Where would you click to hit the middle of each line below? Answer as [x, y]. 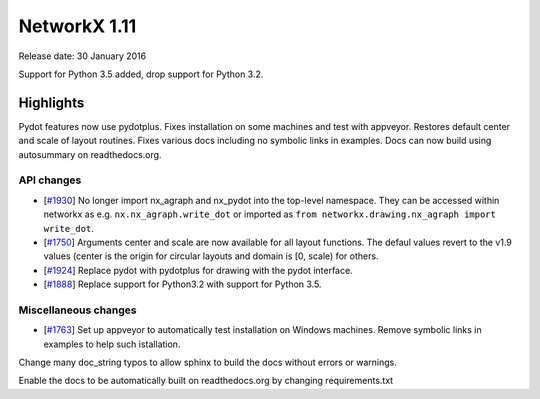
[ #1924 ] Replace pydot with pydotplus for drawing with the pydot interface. [198, 270]
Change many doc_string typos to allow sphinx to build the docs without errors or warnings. [207, 362]
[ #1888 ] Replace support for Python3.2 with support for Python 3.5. [182, 284]
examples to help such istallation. [112, 344]
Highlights [51, 102]
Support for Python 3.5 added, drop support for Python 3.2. [141, 74]
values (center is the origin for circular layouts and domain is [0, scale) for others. [211, 256]
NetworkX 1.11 [77, 26]
